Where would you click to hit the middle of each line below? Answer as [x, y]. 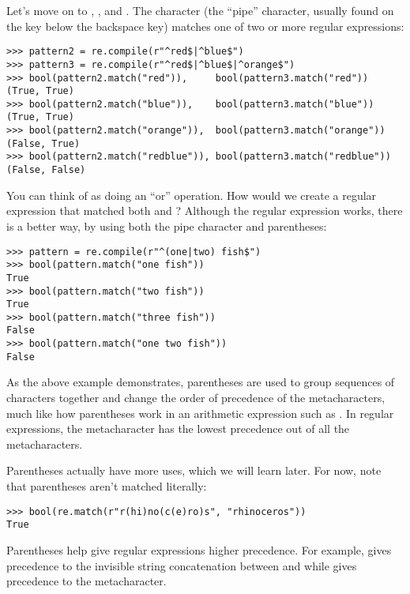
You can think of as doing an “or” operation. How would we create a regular [192, 195]
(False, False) [46, 170]
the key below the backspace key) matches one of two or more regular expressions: [205, 26]
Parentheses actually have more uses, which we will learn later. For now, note [194, 470]
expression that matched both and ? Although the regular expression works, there [205, 211]
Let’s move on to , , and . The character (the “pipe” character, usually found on [200, 10]
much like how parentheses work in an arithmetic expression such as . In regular [200, 413]
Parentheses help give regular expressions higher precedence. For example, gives [199, 549]
